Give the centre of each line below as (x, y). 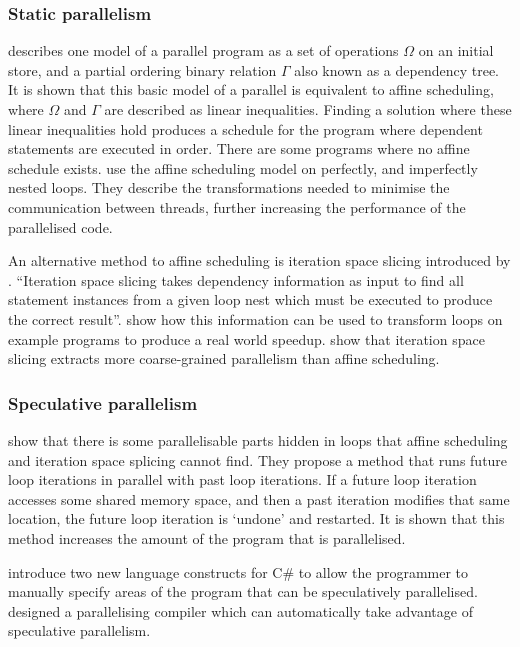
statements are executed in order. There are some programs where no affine (239, 148)
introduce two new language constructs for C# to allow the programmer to (238, 571)
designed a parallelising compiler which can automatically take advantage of (240, 610)
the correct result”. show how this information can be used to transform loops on (255, 318)
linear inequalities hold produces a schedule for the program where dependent (245, 128)
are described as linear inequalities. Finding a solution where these (308, 109)
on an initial (456, 50)
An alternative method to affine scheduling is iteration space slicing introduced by (259, 260)
